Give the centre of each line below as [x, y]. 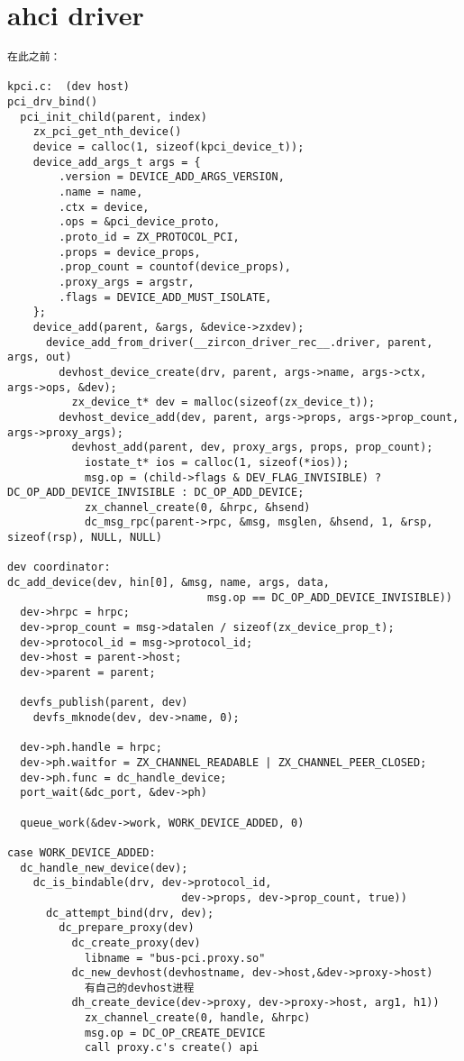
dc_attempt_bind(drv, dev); [130, 913]
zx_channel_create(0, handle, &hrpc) [197, 1018]
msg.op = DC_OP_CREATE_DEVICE [175, 1033]
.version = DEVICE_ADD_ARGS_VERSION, [172, 177]
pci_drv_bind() [53, 102]
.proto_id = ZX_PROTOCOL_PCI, [149, 237]
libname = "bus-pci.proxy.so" [175, 958]
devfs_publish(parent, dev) [104, 703]
